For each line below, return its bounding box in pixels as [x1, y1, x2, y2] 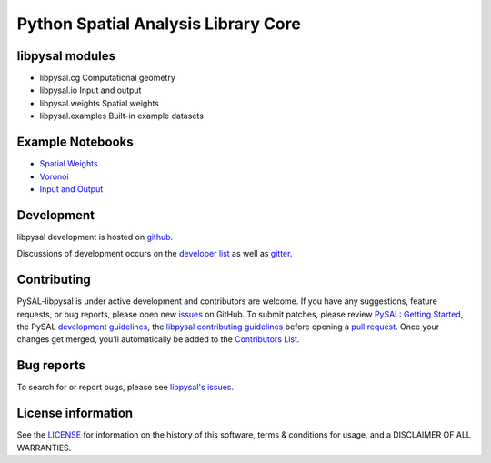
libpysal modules [16, 48, 116, 64]
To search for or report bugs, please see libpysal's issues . [16, 382, 235, 393]
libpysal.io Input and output [39, 85, 142, 96]
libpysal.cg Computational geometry [39, 73, 176, 84]
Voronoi [39, 171, 69, 182]
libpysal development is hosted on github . [16, 231, 174, 242]
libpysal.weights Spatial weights [39, 97, 159, 108]
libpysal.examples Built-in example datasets [39, 110, 205, 122]
